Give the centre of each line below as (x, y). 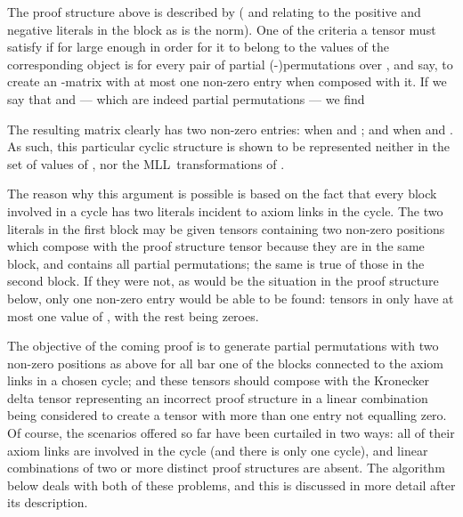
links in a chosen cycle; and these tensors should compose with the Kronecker (218, 380)
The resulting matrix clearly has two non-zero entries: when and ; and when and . (230, 129)
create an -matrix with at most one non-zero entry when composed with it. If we (227, 81)
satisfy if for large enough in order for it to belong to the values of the (199, 47)
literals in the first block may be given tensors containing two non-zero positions (226, 228)
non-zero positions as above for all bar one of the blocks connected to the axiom (226, 363)
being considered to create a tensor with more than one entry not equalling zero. (227, 415)
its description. (48, 502)
